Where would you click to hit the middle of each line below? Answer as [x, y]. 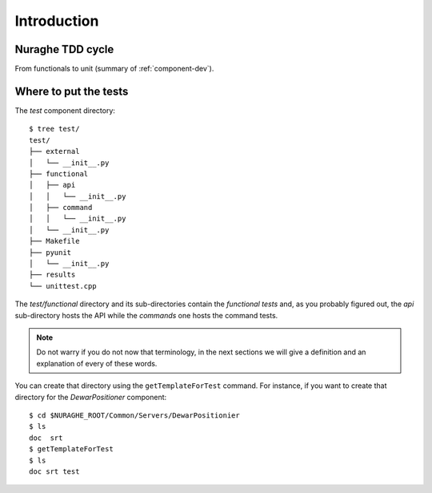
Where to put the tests [72, 91]
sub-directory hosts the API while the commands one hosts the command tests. [146, 315]
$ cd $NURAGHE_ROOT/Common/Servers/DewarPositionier [134, 415]
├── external [54, 152]
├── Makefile [54, 241]
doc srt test [54, 471]
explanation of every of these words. [97, 363]
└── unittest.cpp [63, 286]
